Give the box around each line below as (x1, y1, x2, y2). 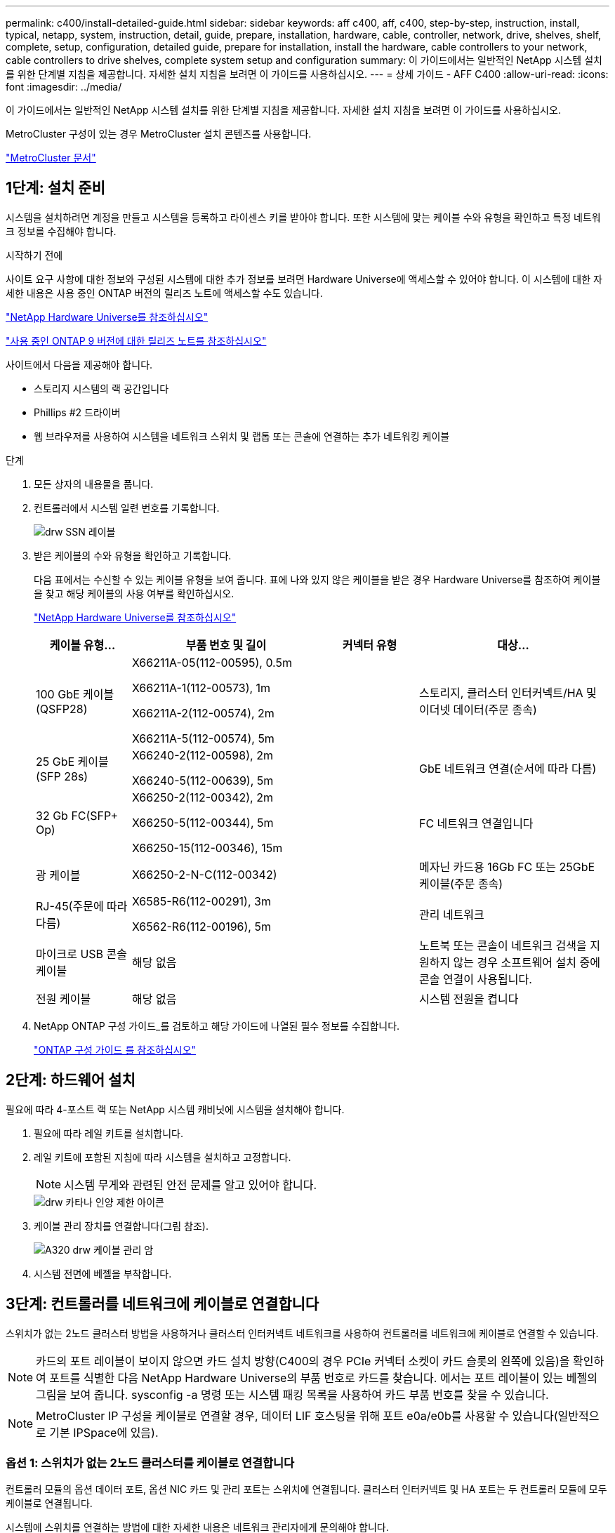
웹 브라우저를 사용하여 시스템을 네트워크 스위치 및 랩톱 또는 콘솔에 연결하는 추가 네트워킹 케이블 (34, 430, 450, 442)
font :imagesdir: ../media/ (6, 81, 122, 93)
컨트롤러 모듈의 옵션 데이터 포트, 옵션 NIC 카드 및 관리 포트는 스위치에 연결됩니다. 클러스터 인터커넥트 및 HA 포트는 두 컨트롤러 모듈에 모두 (6, 1483, 607, 1496)
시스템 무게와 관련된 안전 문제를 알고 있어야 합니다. (64, 1177, 317, 1192)
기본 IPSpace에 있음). (49, 1425, 159, 1440)
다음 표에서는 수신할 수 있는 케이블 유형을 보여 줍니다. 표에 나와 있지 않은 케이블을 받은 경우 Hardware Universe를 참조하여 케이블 (34, 573, 601, 585)
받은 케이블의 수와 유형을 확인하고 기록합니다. (34, 549, 232, 562)
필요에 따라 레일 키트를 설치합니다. (34, 1127, 183, 1139)
